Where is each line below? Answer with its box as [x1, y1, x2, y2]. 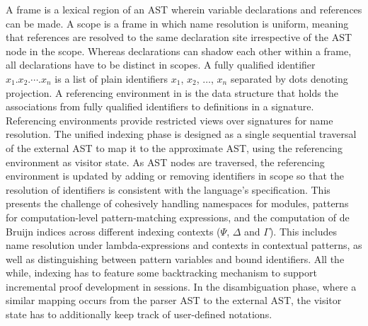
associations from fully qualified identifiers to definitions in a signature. [6, 99, 314, 114]
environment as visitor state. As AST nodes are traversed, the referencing [6, 154, 325, 169]
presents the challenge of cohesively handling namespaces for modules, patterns [6, 196, 349, 211]
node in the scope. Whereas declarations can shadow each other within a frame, [6, 43, 352, 58]
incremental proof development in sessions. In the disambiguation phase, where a [6, 279, 357, 293]
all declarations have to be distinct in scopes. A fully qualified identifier [6, 57, 316, 72]
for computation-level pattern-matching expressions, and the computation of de [6, 209, 350, 224]
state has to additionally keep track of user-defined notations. [6, 307, 272, 322]
